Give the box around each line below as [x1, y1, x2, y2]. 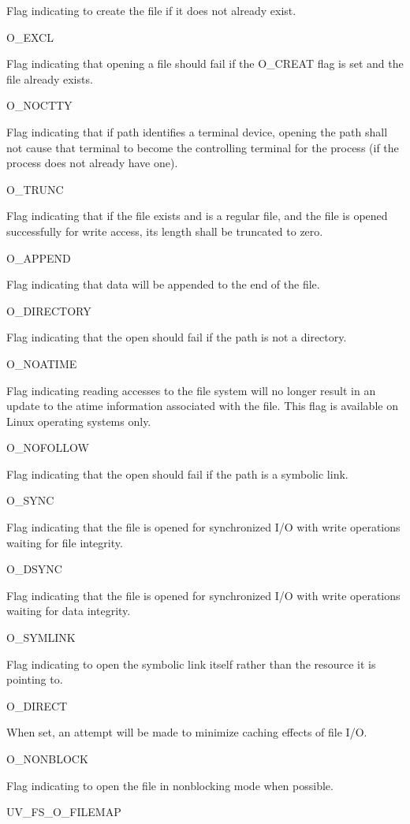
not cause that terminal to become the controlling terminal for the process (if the [6, 139, 399, 155]
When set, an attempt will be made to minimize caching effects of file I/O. [6, 724, 367, 740]
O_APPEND [6, 249, 71, 266]
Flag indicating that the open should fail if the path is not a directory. [6, 329, 347, 345]
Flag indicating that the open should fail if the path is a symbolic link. [6, 465, 348, 482]
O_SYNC [6, 492, 54, 509]
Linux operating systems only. [6, 412, 151, 429]
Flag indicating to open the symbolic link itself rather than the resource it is [6, 655, 376, 672]
